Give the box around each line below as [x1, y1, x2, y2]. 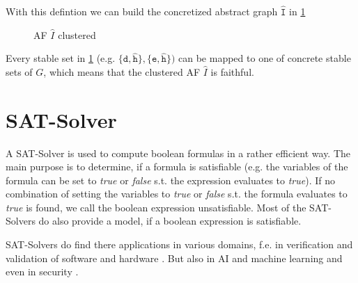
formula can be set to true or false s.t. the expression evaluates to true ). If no [6, 172, 335, 187]
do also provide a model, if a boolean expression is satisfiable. [38, 213, 302, 228]
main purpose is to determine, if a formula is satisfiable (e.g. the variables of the [6, 159, 348, 174]
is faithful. [210, 64, 254, 79]
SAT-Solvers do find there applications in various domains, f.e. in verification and [6, 237, 353, 252]
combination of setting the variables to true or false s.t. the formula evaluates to [6, 186, 348, 201]
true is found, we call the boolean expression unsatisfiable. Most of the [6, 200, 306, 214]
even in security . [6, 264, 79, 279]
